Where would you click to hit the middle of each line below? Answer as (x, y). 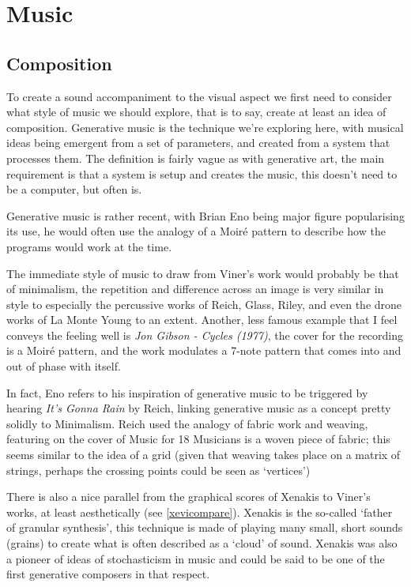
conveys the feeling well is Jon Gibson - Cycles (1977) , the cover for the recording (205, 335)
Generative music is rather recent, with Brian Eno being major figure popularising (205, 215)
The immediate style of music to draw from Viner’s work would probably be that (203, 273)
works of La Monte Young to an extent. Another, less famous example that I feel (202, 320)
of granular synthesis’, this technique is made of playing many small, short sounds (205, 527)
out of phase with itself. (64, 366)
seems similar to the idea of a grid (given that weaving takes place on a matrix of (204, 455)
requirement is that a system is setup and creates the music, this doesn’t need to (202, 173)
